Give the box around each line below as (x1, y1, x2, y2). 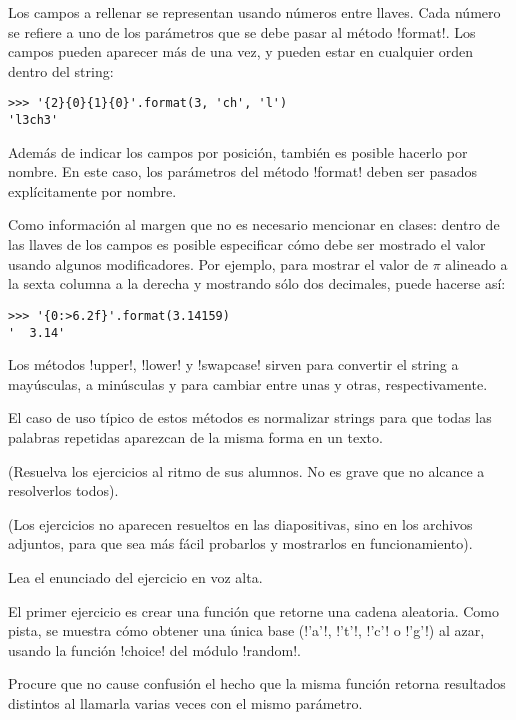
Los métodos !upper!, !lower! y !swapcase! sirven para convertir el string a (8, 354, 459, 375)
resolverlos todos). (8, 480, 119, 501)
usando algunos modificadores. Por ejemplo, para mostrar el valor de (8, 253, 428, 274)
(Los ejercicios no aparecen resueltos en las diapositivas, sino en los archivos (8, 513, 473, 534)
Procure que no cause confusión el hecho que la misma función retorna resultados (8, 673, 506, 694)
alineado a (445, 253, 508, 274)
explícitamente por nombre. (8, 180, 177, 201)
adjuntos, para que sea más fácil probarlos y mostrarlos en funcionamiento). (8, 533, 473, 554)
